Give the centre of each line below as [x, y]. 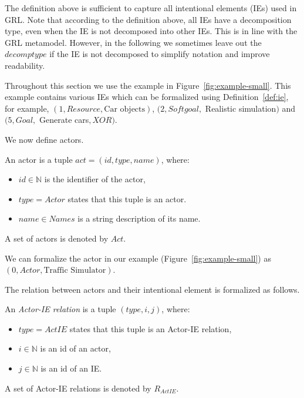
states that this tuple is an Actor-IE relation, [151, 328]
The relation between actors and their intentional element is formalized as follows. [152, 289]
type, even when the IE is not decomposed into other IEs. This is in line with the [151, 31]
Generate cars [64, 120]
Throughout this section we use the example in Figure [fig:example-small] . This [148, 85]
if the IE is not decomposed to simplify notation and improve [160, 54]
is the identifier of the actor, [95, 179]
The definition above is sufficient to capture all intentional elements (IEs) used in [151, 8]
